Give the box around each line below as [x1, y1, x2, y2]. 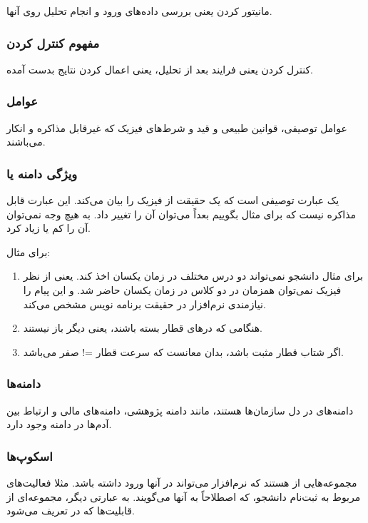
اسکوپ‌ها [6, 447, 53, 464]
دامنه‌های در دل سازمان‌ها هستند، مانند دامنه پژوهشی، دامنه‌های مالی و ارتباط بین [6, 402, 354, 417]
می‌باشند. [6, 134, 46, 149]
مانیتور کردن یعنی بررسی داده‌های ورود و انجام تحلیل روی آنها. [6, 4, 272, 18]
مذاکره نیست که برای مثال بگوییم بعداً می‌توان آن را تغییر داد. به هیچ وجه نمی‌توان [6, 206, 357, 221]
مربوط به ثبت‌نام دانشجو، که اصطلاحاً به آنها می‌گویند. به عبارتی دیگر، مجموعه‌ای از [6, 489, 361, 504]
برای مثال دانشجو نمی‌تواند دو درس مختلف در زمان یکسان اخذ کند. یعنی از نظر [23, 268, 364, 283]
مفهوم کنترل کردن [6, 34, 100, 51]
